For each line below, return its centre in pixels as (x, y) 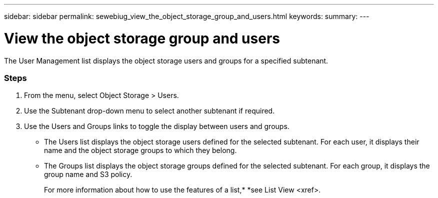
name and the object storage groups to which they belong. (140, 150)
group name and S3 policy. (88, 174)
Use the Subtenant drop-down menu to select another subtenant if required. (149, 111)
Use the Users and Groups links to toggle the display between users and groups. (157, 126)
